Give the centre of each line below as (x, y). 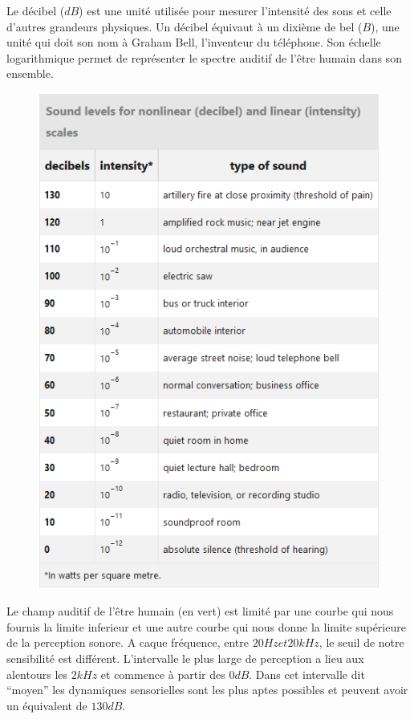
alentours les (37, 674)
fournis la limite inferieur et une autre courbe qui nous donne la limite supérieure (206, 626)
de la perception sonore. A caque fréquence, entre (128, 642)
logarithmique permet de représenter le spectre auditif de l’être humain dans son (204, 57)
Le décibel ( (36, 10)
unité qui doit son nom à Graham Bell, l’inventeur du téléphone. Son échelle (194, 42)
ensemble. (30, 73)
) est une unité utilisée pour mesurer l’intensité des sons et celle (235, 10)
